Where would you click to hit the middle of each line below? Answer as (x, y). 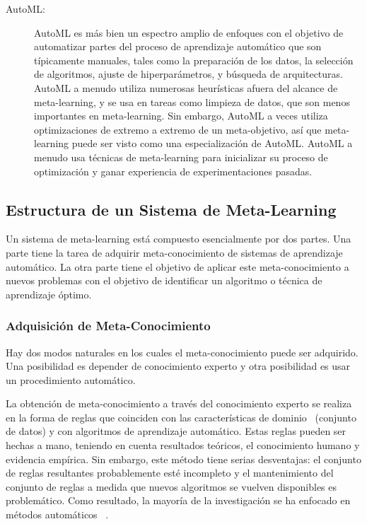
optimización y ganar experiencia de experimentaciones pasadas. (173, 171)
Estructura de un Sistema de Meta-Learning (171, 209)
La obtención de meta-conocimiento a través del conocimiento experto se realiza (179, 403)
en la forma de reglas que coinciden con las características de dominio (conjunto (181, 417)
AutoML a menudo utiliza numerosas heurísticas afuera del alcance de (186, 87)
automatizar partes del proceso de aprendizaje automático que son (178, 46)
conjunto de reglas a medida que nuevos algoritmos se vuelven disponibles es (171, 486)
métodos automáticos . (57, 514)
